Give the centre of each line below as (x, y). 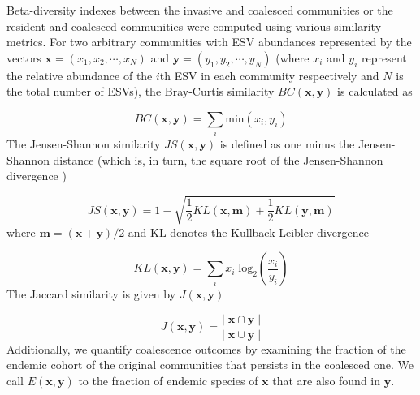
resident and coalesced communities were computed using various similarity (194, 26)
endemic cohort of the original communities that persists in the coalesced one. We (210, 365)
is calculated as (375, 91)
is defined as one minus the (287, 144)
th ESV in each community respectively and (269, 75)
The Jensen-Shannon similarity (84, 144)
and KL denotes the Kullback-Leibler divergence (248, 232)
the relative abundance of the (80, 75)
